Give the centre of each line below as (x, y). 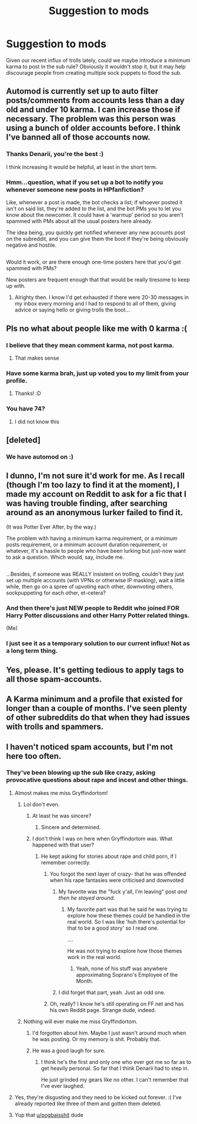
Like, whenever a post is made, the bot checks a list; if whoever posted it (94, 202)
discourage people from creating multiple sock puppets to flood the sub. (94, 72)
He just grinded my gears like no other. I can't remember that (115, 1079)
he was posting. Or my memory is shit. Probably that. (96, 1039)
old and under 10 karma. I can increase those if (93, 110)
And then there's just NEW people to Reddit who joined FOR (93, 608)
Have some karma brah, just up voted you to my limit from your (98, 373)
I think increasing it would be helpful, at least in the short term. (82, 167)
